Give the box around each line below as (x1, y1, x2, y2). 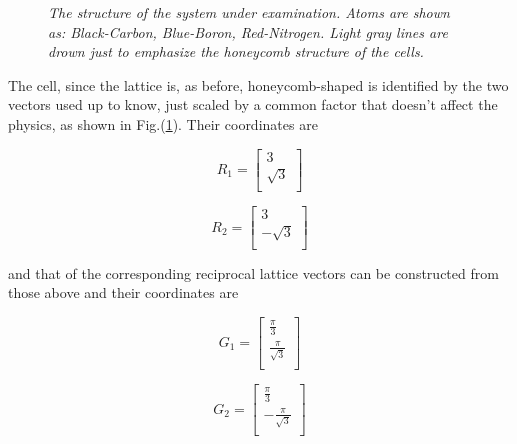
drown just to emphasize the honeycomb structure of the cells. (48, 41, 424, 62)
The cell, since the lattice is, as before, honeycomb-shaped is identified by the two (8, 74, 509, 95)
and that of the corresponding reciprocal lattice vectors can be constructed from (8, 262, 499, 283)
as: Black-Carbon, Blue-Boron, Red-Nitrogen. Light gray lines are (48, 21, 448, 42)
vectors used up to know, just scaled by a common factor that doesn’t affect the (8, 94, 498, 115)
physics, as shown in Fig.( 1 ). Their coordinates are (8, 113, 318, 134)
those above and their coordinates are (8, 282, 239, 303)
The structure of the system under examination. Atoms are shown (48, 2, 450, 22)
